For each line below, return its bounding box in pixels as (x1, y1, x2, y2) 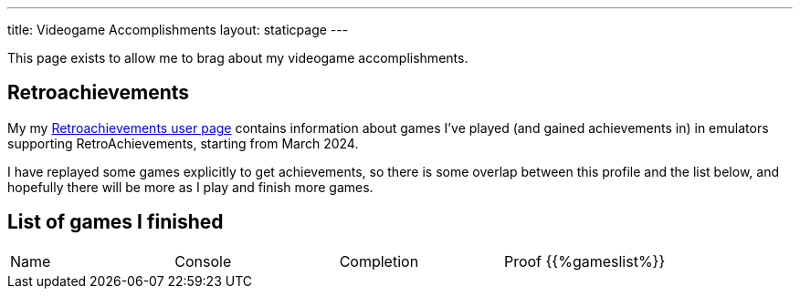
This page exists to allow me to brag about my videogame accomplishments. (7, 50, 468, 66)
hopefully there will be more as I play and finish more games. (7, 179, 374, 195)
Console (174, 251, 232, 270)
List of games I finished (7, 210, 224, 234)
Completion (339, 251, 419, 270)
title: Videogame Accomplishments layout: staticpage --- (7, 22, 349, 37)
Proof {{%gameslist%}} (503, 251, 666, 270)
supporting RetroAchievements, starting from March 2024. (7, 135, 359, 151)
